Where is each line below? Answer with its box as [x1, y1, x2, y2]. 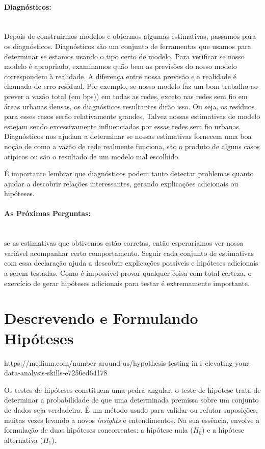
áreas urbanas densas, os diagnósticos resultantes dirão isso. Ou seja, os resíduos [4, 101, 255, 111]
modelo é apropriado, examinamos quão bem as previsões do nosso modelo [4, 61, 237, 72]
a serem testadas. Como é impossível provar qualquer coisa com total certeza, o [4, 268, 252, 278]
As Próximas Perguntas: [4, 208, 91, 219]
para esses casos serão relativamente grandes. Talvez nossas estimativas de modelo [4, 111, 260, 122]
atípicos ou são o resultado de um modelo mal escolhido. [4, 151, 180, 161]
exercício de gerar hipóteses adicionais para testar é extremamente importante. [4, 277, 250, 288]
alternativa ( [4, 434, 43, 445]
